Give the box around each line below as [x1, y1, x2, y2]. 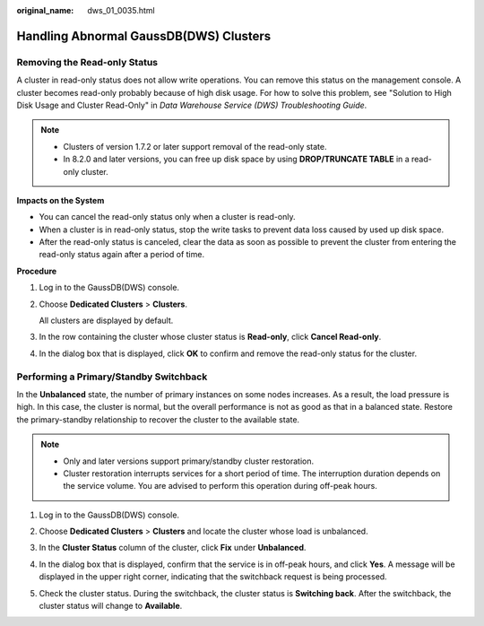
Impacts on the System [16, 195, 105, 205]
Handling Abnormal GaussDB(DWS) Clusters [16, 28, 272, 44]
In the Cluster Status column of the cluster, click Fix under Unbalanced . [39, 543, 307, 553]
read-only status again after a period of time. [39, 249, 205, 260]
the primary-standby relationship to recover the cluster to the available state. [16, 413, 300, 425]
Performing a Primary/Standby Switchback [16, 370, 208, 383]
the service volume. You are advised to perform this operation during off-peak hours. [63, 481, 378, 491]
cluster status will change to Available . [39, 601, 183, 612]
